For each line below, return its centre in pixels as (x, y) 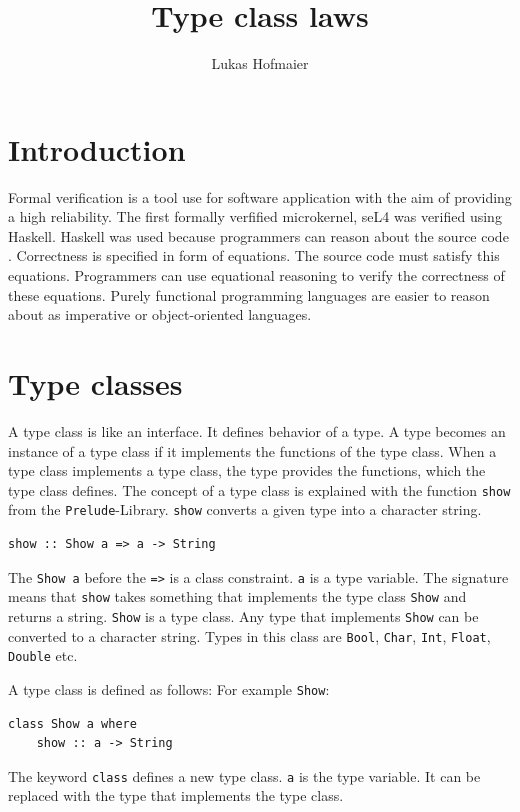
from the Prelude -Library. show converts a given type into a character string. (245, 509)
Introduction (97, 148)
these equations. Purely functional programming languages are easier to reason (249, 294)
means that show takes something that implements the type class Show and (237, 596)
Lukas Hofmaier (260, 63)
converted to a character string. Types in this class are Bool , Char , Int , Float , (249, 635)
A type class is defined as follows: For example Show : (169, 688)
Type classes (95, 383)
